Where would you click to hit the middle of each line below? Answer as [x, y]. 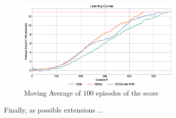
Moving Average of [52, 93]
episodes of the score [127, 93]
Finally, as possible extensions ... [54, 109]
